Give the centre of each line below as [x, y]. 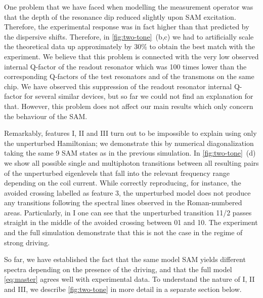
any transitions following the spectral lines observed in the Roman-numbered [123, 202]
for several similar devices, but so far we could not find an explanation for [139, 96]
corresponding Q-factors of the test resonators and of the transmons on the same [129, 76]
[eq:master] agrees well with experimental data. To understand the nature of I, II [129, 279]
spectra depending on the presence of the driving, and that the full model [118, 269]
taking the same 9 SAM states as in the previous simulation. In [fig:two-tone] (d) [130, 153]
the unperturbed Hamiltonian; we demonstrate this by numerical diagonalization [129, 143]
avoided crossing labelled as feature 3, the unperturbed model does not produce [127, 192]
